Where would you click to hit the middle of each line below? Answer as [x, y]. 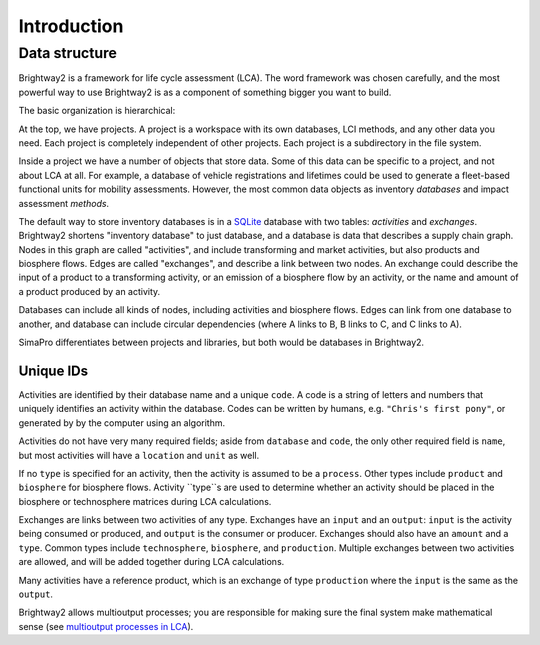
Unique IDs [53, 370]
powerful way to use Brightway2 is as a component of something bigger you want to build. [205, 92]
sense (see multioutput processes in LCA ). [106, 626]
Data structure [67, 53]
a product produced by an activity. [89, 291]
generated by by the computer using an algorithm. [122, 422]
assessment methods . [64, 203]
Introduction [71, 26]
